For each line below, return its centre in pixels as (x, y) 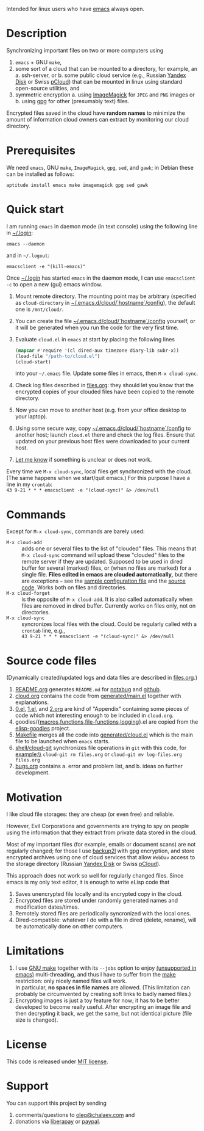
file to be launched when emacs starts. (62, 741)
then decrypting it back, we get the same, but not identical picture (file (104, 1014)
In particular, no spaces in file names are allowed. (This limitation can (103, 987)
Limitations (35, 951)
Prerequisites (41, 151)
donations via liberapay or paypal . (58, 1122)
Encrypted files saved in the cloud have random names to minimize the (96, 113)
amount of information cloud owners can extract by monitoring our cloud (97, 119)
